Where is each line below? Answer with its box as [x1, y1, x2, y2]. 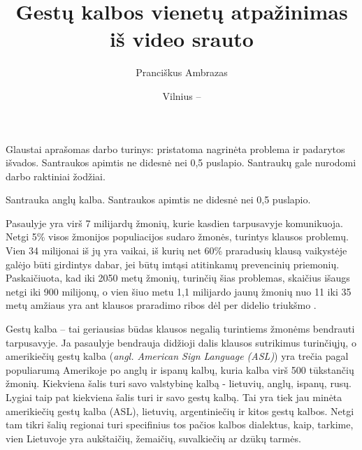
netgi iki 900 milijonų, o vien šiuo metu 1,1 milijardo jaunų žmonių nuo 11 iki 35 [6, 284, 352, 298]
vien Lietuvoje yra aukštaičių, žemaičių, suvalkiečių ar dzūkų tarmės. [6, 430, 301, 445]
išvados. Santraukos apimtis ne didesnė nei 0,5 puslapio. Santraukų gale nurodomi [6, 155, 356, 170]
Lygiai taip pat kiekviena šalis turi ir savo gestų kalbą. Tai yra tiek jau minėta [6, 390, 342, 404]
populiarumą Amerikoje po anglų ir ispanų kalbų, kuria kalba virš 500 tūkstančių [6, 362, 354, 377]
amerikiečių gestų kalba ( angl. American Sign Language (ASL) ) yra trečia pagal [6, 349, 349, 363]
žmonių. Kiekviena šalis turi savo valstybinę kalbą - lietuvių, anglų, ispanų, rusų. [6, 376, 352, 391]
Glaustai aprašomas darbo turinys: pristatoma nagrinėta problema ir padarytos [6, 141, 345, 156]
